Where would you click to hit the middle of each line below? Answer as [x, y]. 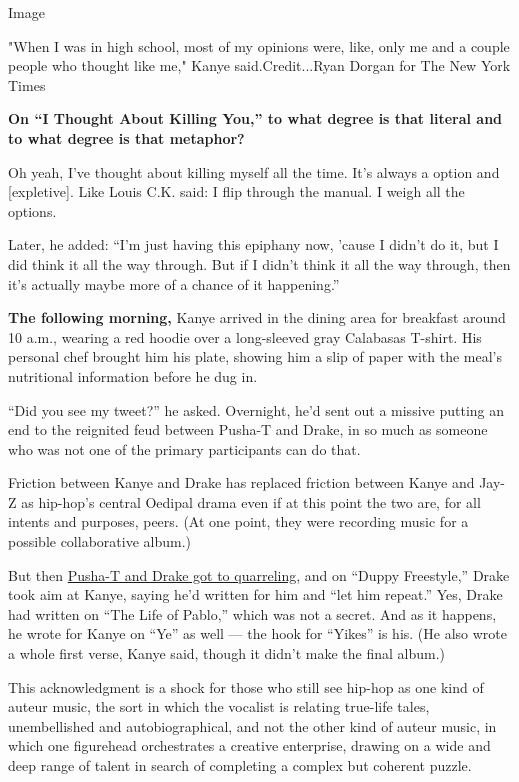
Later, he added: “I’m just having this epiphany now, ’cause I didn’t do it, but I [253, 244]
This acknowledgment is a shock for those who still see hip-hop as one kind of [246, 686]
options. [32, 210]
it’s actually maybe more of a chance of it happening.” [174, 283]
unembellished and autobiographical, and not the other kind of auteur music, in [252, 725]
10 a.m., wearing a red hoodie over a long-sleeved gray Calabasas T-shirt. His [245, 336]
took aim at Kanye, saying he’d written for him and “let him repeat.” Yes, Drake [255, 594]
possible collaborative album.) [99, 541]
